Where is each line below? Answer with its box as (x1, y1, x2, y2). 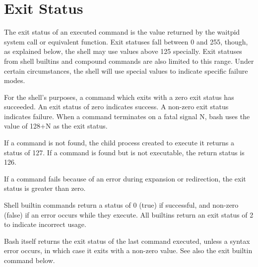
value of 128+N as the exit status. (4, 121, 108, 131)
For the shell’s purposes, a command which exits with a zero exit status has (4, 91, 234, 102)
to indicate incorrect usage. (4, 219, 86, 229)
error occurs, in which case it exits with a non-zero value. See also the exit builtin (4, 245, 253, 256)
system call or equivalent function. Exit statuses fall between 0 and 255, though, (4, 36, 248, 46)
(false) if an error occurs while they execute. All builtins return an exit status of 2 (4, 209, 254, 220)
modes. (4, 75, 25, 86)
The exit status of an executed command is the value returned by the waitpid (4, 27, 240, 37)
